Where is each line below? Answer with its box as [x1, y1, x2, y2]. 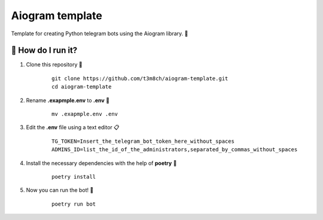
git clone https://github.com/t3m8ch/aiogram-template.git [51, 75, 228, 82]
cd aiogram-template [51, 84, 112, 90]
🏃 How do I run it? [11, 45, 78, 56]
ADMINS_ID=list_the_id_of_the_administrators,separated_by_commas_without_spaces [51, 146, 298, 153]
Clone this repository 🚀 [26, 61, 83, 68]
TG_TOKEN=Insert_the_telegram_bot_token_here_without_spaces [51, 137, 234, 145]
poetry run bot [51, 200, 96, 207]
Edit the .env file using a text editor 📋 [26, 124, 120, 131]
